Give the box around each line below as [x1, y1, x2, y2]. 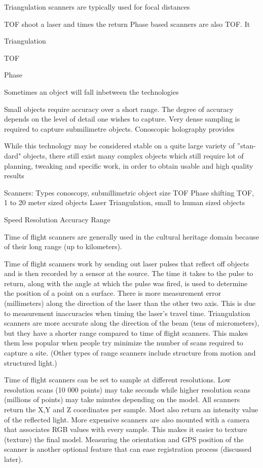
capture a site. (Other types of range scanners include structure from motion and [4, 347, 256, 358]
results [4, 170, 24, 181]
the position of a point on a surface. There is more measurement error [4, 288, 221, 298]
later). [4, 453, 23, 464]
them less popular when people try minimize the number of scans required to [4, 337, 243, 348]
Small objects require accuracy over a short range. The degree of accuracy [4, 103, 234, 114]
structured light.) [4, 357, 57, 368]
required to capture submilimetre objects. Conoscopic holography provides [4, 123, 235, 134]
